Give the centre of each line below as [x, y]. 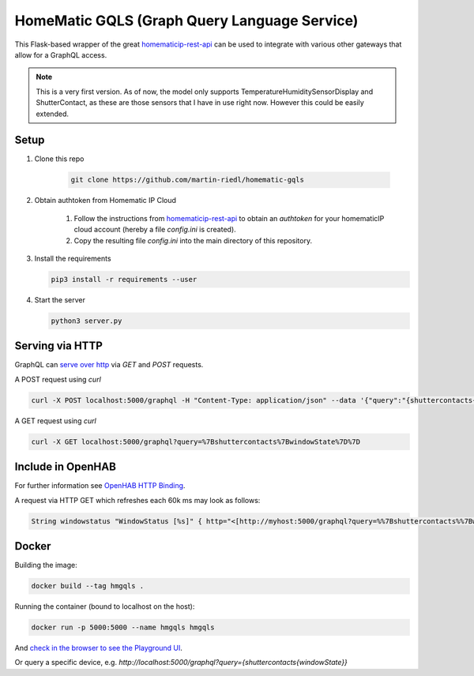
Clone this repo [59, 159]
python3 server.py [87, 321]
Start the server [60, 299]
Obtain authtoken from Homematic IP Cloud [105, 201]
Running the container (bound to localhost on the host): [105, 607]
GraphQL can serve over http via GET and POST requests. [109, 365]
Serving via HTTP [58, 346]
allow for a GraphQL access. [61, 54]
